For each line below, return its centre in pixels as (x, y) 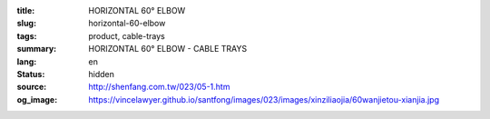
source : (32, 87)
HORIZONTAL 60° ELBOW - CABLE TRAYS (168, 49)
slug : (26, 24)
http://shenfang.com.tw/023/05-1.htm (159, 87)
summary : (37, 49)
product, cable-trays (127, 35)
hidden (102, 74)
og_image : (37, 99)
